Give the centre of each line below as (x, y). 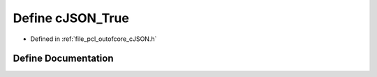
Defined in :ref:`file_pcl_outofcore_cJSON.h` (94, 39)
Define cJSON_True (71, 18)
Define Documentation (63, 59)
